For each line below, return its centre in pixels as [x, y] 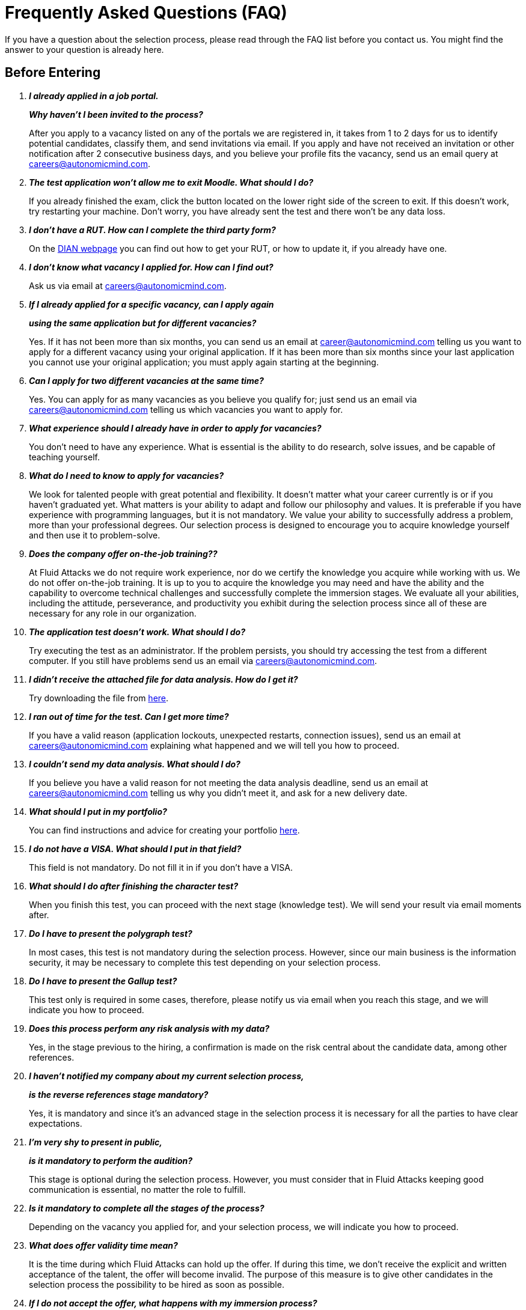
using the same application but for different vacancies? [143, 323]
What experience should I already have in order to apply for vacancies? [175, 428]
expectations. [56, 1123]
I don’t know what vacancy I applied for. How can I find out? [151, 267]
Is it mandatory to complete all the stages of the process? [147, 1208]
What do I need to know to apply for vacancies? [127, 475]
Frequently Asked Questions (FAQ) [146, 13]
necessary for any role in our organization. [113, 613]
